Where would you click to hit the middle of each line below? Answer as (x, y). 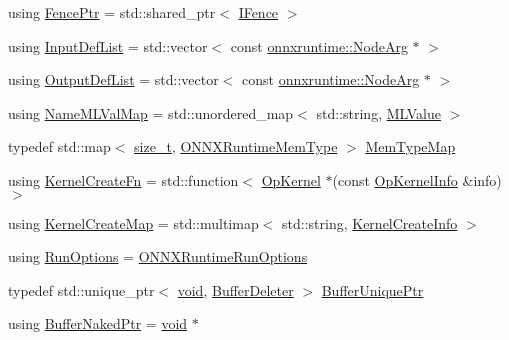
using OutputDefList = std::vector (113, 79)
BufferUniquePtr (372, 289)
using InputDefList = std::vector (108, 45)
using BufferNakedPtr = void (98, 323)
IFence (258, 12)
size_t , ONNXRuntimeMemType (236, 146)
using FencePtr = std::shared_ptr (112, 12)
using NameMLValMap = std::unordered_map (151, 112)
